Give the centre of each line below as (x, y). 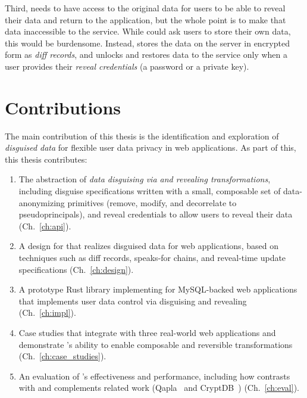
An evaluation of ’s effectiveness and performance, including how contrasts (154, 376)
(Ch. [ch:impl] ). (47, 313)
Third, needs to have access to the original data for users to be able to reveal (145, 8)
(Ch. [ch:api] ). (45, 226)
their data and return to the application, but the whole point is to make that (145, 19)
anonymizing (42, 202)
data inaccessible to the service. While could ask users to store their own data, (148, 31)
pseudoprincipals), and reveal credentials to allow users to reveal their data (156, 214)
